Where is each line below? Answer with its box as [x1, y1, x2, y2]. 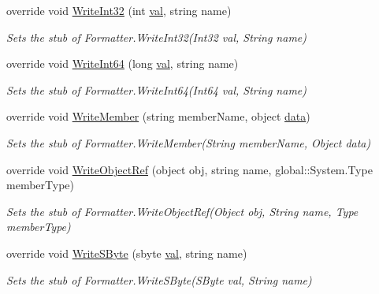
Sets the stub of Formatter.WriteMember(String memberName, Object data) [6, 134, 371, 151]
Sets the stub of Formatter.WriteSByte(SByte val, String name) [6, 271, 312, 288]
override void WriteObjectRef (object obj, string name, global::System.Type [6, 161, 373, 177]
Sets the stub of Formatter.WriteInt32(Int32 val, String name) [6, 28, 307, 45]
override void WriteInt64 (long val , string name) [6, 55, 239, 72]
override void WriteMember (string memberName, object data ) [6, 108, 310, 125]
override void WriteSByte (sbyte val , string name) [6, 244, 247, 261]
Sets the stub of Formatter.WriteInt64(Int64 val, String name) [6, 81, 307, 98]
